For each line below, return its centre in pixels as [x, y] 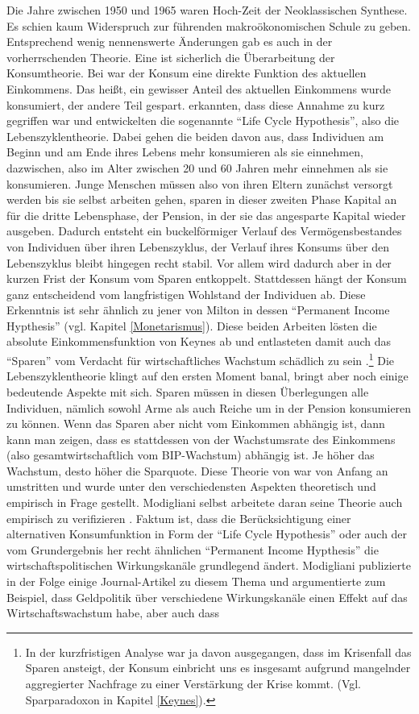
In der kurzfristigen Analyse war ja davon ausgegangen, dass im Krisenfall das [218, 652]
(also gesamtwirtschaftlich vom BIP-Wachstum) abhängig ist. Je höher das [191, 455]
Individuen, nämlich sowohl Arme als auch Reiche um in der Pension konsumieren [209, 407]
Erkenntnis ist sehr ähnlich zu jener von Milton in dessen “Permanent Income [198, 310]
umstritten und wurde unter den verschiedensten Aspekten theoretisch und [191, 486]
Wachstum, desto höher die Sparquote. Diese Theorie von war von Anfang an [197, 470]
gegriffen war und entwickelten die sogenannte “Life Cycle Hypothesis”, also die [203, 120]
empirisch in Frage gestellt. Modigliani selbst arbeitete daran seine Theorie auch [205, 502]
